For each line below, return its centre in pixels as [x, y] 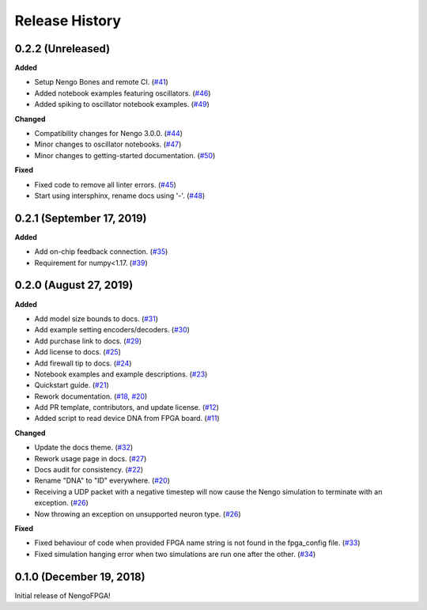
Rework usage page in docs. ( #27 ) [91, 458]
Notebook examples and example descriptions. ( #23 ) [121, 374]
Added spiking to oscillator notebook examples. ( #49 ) [122, 104]
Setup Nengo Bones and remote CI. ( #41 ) [102, 82]
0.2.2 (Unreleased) [62, 49]
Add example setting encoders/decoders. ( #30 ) [112, 330]
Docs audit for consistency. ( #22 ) [89, 470]
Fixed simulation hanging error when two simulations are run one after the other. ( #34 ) [175, 554]
